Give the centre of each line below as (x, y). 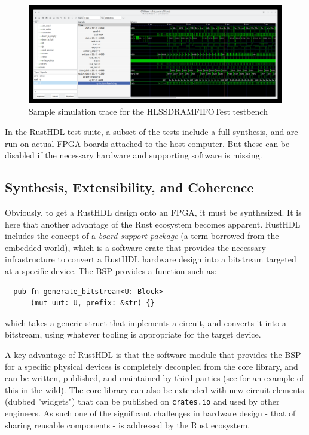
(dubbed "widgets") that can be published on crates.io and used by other (142, 401)
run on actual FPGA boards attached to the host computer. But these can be (147, 143)
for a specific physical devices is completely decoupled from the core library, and (152, 366)
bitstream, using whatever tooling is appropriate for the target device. (133, 334)
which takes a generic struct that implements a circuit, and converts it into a (146, 322)
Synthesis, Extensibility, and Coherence (129, 187)
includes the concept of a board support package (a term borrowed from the (142, 236)
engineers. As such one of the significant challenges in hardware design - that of (150, 413)
